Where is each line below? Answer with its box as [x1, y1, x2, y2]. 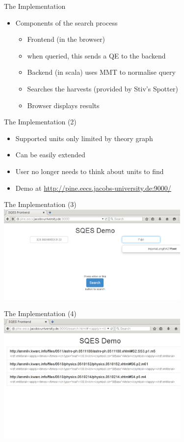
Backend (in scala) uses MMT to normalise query [27, 67, 176, 77]
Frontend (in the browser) [27, 34, 105, 44]
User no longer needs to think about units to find [15, 166, 164, 176]
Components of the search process [15, 17, 118, 28]
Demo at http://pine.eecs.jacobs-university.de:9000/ [15, 182, 171, 193]
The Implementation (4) [4, 308, 77, 319]
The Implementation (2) [4, 117, 77, 127]
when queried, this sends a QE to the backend [27, 50, 166, 60]
